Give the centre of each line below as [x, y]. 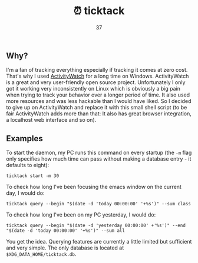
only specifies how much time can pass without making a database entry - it [99, 159]
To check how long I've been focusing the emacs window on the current [94, 187]
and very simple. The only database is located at [65, 248]
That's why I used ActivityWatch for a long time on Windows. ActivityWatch [98, 76]
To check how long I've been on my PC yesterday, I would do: [81, 215]
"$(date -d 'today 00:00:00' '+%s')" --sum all [66, 231]
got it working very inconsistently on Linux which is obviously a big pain [93, 89]
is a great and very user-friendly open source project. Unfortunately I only [96, 82]
